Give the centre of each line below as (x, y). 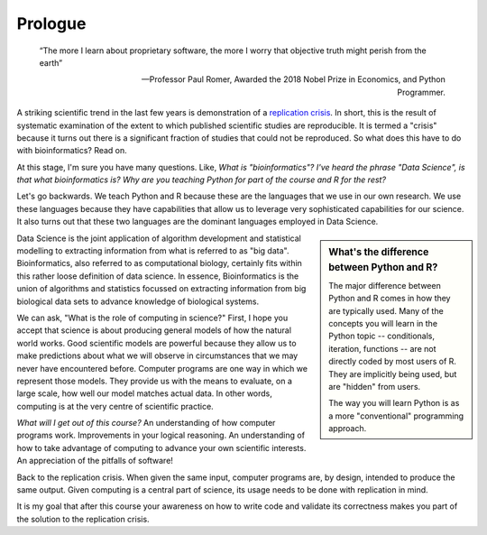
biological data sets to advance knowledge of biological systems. (138, 301)
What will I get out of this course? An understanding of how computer (146, 423)
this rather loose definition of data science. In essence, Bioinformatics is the (158, 276)
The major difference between (385, 285)
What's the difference (379, 252)
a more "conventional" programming (396, 416)
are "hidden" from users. (375, 386)
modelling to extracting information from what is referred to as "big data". (153, 251)
